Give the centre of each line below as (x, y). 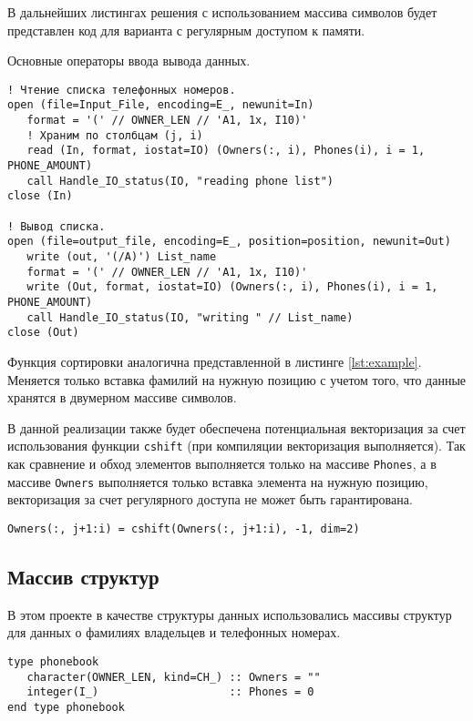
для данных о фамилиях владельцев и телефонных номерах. (174, 632)
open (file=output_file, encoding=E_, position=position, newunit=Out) (229, 242)
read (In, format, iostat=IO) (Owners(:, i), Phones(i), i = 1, (226, 151)
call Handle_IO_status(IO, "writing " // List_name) (190, 317)
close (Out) (43, 333)
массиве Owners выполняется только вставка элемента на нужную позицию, (218, 481)
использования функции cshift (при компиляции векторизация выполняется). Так (236, 446)
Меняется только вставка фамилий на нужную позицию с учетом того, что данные (237, 379)
